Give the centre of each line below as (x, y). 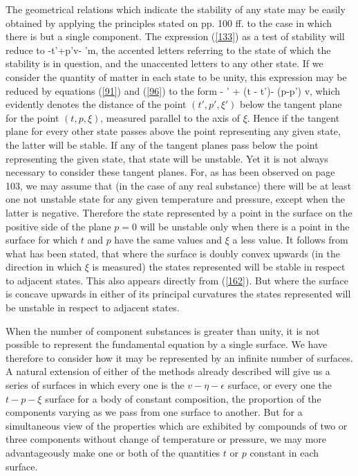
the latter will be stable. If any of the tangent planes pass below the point (162, 144)
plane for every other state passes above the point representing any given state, (173, 131)
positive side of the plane (58, 226)
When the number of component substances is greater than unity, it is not (163, 330)
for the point (32, 117)
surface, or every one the (280, 385)
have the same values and (168, 240)
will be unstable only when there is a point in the (245, 226)
